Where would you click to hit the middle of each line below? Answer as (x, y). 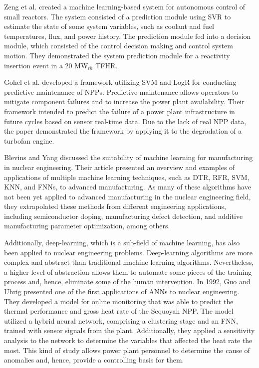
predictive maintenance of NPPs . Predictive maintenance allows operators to (121, 92)
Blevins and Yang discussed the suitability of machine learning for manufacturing (129, 157)
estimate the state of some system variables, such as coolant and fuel (109, 26)
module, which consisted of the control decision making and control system (119, 46)
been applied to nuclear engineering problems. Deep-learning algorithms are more (129, 252)
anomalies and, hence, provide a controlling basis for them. (94, 360)
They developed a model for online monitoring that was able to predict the (119, 301)
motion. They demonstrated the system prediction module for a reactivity (117, 55)
